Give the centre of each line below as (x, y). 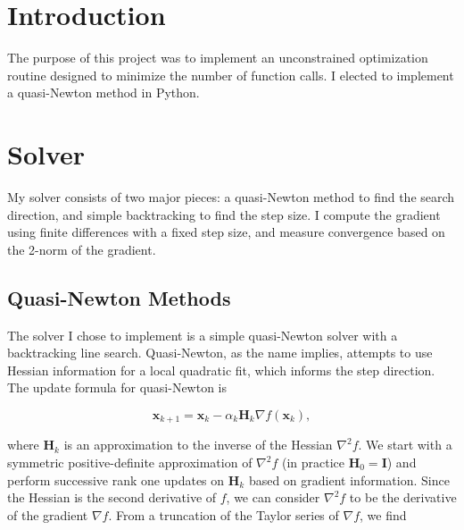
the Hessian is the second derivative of (112, 497)
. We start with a (405, 445)
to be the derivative (403, 497)
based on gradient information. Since (349, 480)
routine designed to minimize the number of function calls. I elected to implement (231, 75)
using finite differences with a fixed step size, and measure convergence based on (226, 232)
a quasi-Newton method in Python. (104, 93)
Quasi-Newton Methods (119, 297)
